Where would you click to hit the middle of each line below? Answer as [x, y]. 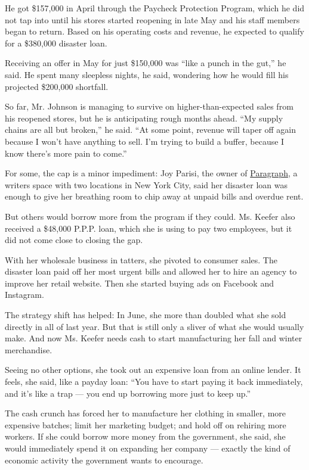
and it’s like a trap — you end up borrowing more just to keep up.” [128, 393]
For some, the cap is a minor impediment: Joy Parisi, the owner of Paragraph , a [151, 173]
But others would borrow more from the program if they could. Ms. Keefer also [150, 216]
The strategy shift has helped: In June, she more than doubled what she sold [146, 315]
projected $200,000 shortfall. [57, 86]
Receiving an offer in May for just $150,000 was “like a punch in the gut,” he [146, 63]
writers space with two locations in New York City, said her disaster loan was [146, 184]
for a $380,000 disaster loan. [56, 43]
